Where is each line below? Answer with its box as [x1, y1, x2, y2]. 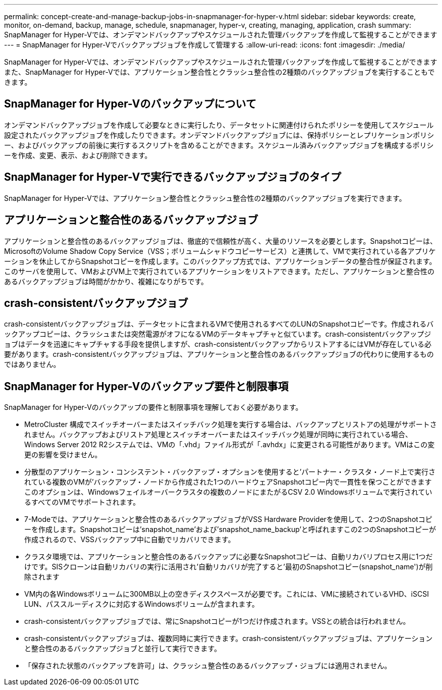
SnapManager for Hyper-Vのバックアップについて [4, 97, 256, 111]
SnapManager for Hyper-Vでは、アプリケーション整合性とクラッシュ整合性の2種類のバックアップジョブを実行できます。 [4, 193, 406, 202]
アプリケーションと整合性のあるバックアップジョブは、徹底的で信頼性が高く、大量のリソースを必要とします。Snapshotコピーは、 [4, 236, 437, 245]
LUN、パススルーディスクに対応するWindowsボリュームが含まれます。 [24, 600, 259, 609]
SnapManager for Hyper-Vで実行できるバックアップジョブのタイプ [4, 171, 342, 184]
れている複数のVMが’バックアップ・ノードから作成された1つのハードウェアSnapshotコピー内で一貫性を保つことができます [24, 477, 432, 487]
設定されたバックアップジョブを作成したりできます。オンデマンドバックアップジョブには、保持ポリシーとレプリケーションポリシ [4, 130, 434, 139]
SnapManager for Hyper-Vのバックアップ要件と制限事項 [4, 380, 289, 393]
